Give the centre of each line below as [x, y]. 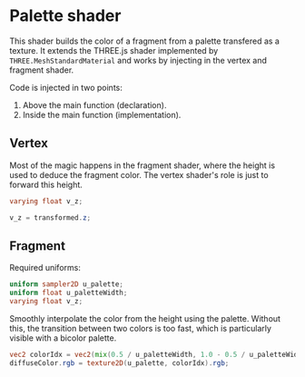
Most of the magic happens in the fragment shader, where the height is [142, 165]
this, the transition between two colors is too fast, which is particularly [141, 328]
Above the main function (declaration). [94, 104]
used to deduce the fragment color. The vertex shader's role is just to [139, 174]
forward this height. [46, 184]
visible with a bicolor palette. [63, 338]
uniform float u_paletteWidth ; [69, 293]
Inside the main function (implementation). [102, 114]
